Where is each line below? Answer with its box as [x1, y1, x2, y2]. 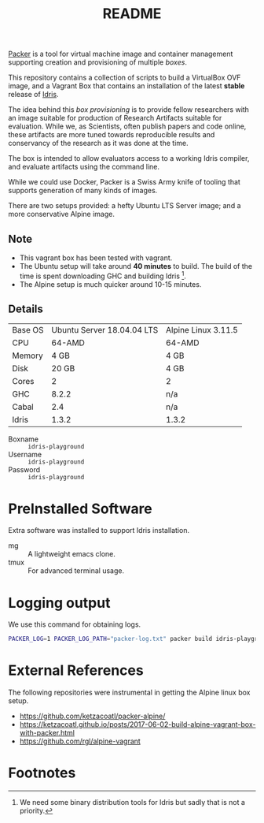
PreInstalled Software [8, 500, 153, 517]
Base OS [12, 325, 45, 336]
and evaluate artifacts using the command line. [8, 162, 159, 172]
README [102, 5, 162, 23]
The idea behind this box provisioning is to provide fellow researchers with [8, 105, 250, 114]
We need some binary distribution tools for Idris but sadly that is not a [19, 798, 246, 807]
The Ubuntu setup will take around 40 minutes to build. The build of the [19, 262, 253, 270]
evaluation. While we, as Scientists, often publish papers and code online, [8, 121, 247, 131]
